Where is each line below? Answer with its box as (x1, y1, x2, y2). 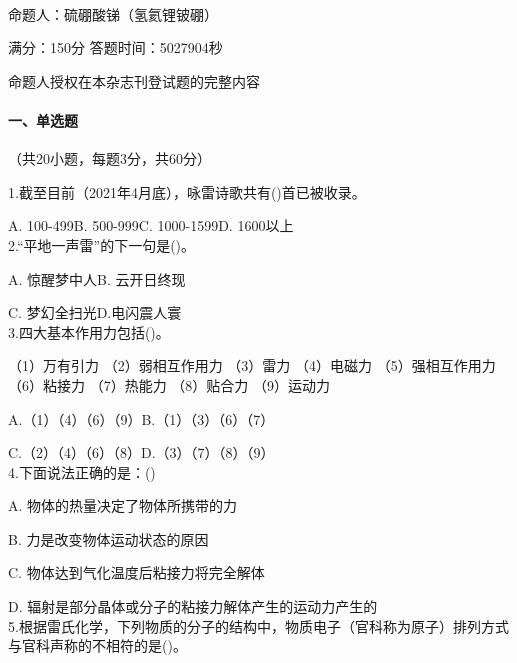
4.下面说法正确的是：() (8, 461, 156, 482)
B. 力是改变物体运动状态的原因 (8, 528, 209, 549)
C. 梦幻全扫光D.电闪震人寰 (8, 302, 182, 323)
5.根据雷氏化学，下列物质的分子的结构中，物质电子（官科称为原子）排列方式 (8, 615, 509, 636)
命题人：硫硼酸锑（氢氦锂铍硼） (8, 3, 218, 24)
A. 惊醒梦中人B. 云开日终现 (8, 268, 186, 289)
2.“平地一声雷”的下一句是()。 (8, 234, 196, 255)
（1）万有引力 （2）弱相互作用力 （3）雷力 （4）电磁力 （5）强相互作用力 (8, 355, 496, 376)
